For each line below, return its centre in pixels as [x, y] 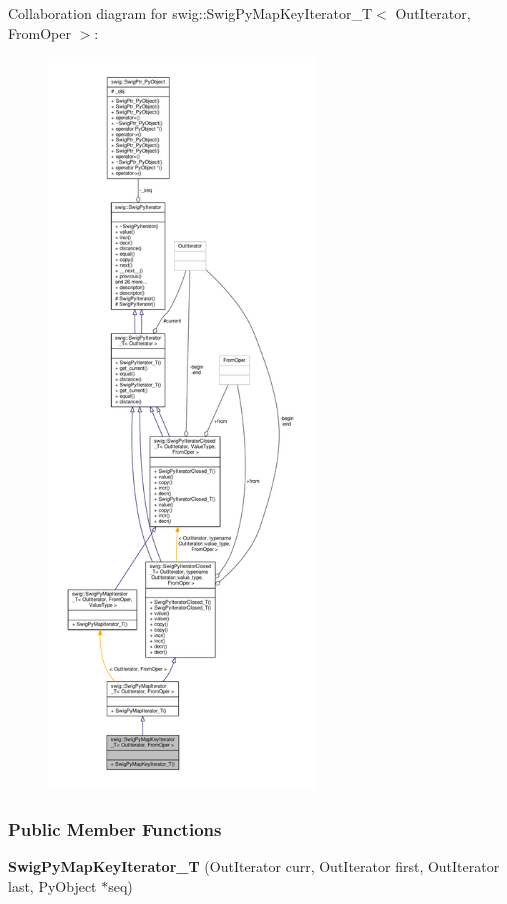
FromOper [39, 32]
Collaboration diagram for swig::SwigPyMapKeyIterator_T [190, 13]
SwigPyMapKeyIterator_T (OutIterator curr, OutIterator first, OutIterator [254, 866]
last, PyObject [52, 885]
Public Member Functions [115, 829]
